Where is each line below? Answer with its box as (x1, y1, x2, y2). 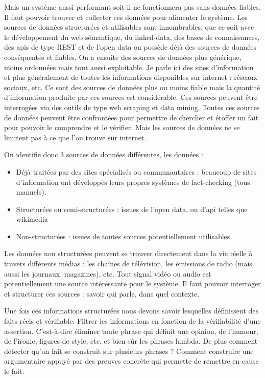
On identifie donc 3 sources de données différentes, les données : (4, 149, 203, 160)
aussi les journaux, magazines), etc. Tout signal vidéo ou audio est (4, 268, 211, 279)
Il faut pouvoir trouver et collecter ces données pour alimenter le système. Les (4, 11, 248, 22)
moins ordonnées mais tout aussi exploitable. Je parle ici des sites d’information (4, 61, 254, 72)
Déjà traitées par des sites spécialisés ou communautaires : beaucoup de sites (16, 166, 257, 177)
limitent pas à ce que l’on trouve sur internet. (4, 132, 147, 142)
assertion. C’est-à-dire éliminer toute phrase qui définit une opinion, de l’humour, (4, 325, 258, 336)
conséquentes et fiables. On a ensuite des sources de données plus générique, (4, 51, 242, 62)
